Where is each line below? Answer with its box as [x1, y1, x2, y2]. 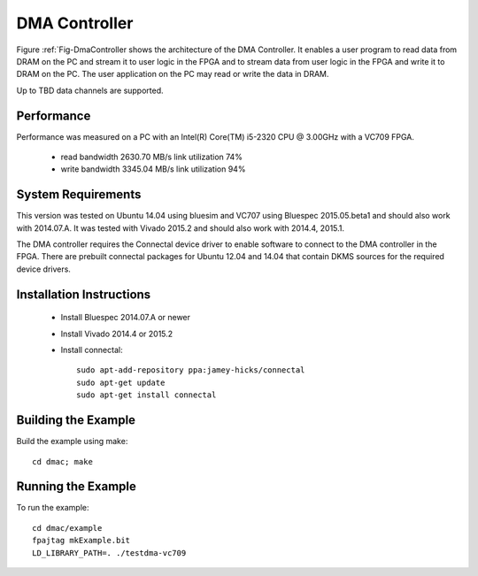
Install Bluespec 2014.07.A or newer [60, 312, 190, 323]
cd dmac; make [32, 457, 93, 466]
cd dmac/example [32, 523, 103, 533]
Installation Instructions [16, 287, 151, 302]
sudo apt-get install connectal [76, 390, 217, 400]
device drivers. [16, 264, 71, 274]
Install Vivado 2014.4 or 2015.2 [60, 328, 173, 339]
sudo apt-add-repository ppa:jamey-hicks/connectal [76, 365, 305, 375]
